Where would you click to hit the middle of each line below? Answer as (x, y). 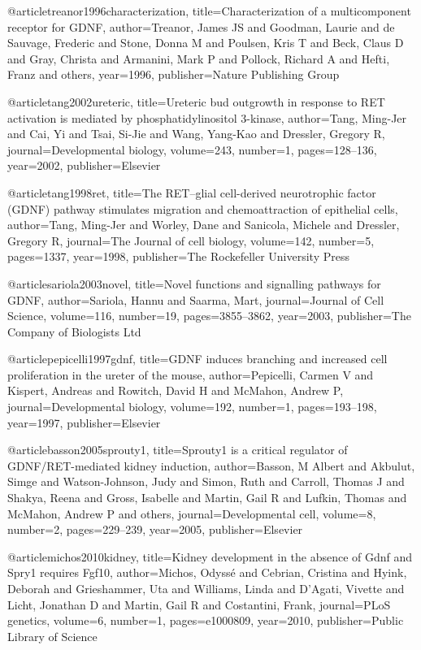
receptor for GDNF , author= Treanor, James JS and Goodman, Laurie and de (201, 26)
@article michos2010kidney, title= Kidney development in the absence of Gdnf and (210, 556)
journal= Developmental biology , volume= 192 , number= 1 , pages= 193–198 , (192, 407)
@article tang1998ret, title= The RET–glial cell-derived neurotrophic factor (192, 192)
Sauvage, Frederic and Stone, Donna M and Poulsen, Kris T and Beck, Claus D (206, 43)
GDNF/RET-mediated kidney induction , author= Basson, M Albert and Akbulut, (211, 465)
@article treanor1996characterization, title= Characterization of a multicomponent (209, 11)
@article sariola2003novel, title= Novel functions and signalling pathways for (194, 283)
